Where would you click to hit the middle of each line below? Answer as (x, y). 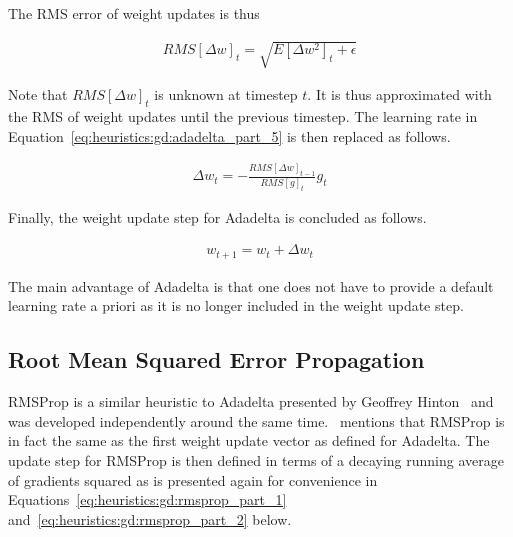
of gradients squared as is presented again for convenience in (193, 479)
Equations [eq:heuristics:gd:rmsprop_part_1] (147, 499)
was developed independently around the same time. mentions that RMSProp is (256, 420)
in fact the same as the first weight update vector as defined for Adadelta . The (249, 440)
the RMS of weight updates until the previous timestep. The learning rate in (243, 115)
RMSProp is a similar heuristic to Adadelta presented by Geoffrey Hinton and (251, 401)
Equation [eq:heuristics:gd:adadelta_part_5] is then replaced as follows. (229, 135)
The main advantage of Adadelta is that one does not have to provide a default (251, 285)
